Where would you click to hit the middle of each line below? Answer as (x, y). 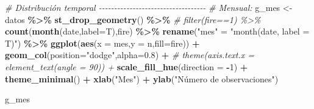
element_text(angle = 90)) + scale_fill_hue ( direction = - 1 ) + (127, 66)
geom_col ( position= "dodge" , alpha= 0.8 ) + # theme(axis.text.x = (130, 55)
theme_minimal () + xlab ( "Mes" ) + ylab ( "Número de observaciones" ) (142, 78)
